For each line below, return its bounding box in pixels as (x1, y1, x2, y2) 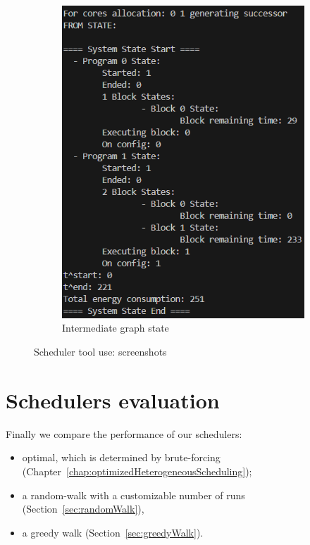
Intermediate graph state (62, 320, 169, 335)
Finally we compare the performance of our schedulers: (6, 426, 242, 441)
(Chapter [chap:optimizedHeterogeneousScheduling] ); (22, 463, 252, 478)
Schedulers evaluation (6, 385, 220, 414)
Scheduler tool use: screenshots (34, 344, 167, 358)
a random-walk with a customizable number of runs (22, 487, 245, 502)
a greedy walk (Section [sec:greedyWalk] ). (22, 525, 204, 539)
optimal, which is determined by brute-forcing (22, 450, 221, 465)
